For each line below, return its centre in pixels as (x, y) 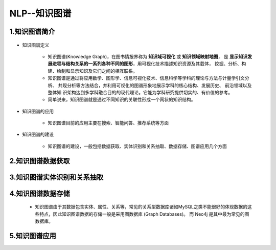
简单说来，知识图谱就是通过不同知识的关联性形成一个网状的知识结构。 (122, 99)
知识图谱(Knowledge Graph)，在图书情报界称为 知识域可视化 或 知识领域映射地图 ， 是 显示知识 (148, 56)
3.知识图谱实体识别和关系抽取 (56, 177)
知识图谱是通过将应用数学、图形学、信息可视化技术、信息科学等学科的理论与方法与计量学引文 (146, 78)
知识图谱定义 (36, 45)
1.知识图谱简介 (32, 32)
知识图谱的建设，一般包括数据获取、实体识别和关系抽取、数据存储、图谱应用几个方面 (137, 146)
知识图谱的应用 (38, 111)
